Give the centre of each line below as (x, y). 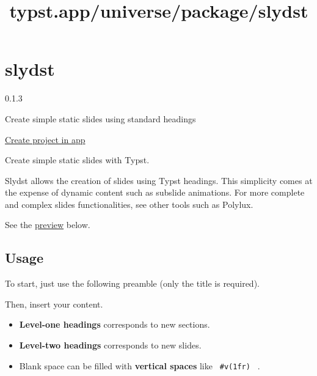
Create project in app (45, 139)
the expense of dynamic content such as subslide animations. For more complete (155, 192)
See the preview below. (48, 225)
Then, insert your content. (54, 304)
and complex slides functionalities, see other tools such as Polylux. (129, 204)
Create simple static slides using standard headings (100, 118)
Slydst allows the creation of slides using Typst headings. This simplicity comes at (159, 180)
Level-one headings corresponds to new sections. (115, 324)
